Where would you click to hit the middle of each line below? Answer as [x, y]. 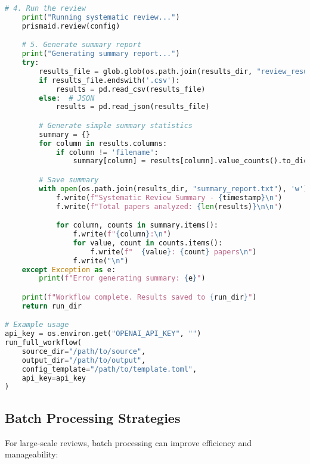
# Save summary [69, 180]
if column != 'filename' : [107, 152]
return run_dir [52, 306]
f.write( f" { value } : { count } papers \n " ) [173, 252]
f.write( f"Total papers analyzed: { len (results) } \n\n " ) [169, 206]
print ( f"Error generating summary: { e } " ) [122, 278]
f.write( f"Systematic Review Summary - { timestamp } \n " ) [169, 197]
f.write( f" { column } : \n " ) [122, 234]
